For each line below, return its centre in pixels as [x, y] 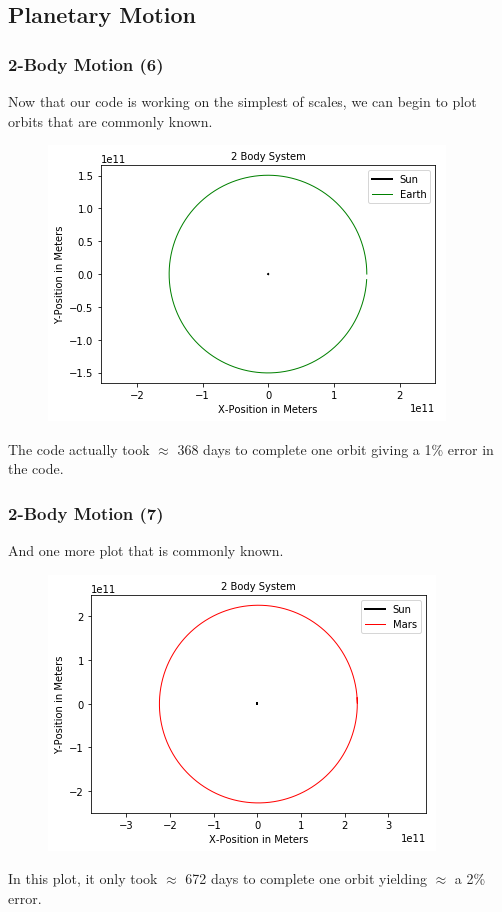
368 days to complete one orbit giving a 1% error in [335, 448]
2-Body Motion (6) [86, 63]
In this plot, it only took [83, 878]
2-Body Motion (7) [86, 512]
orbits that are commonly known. [110, 120]
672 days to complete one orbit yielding [306, 878]
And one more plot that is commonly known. [146, 550]
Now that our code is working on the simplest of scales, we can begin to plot [242, 101]
